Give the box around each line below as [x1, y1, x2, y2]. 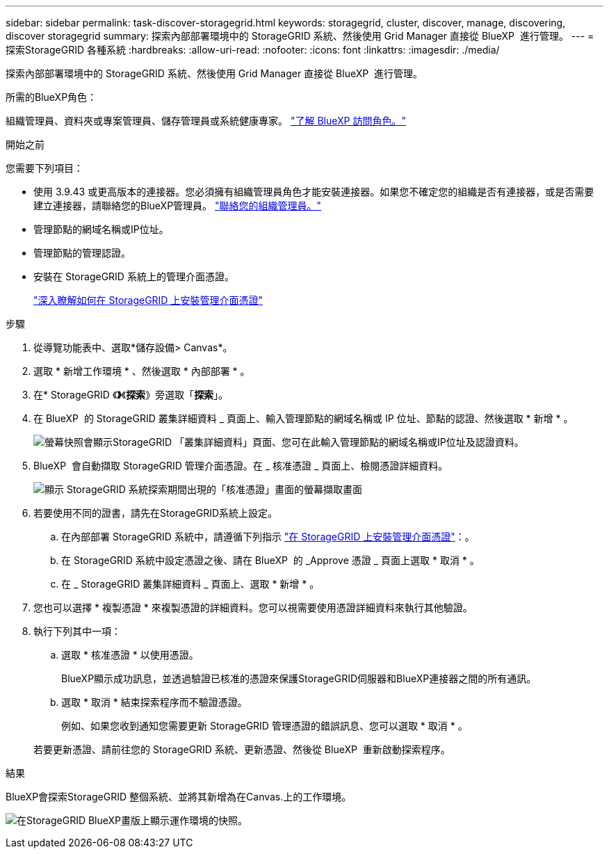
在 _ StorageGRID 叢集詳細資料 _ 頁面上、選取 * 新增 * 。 [61, 578, 320, 590]
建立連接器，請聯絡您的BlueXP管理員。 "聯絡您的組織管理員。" [33, 200, 322, 211]
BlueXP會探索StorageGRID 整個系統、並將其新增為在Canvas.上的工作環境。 [6, 791, 352, 803]
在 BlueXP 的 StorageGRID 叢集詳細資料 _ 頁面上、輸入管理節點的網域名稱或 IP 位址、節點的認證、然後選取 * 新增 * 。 [33, 412, 574, 424]
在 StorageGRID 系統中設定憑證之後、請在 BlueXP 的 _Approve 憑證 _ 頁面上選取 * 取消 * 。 [61, 554, 480, 566]
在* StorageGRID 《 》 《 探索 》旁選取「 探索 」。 [33, 389, 229, 401]
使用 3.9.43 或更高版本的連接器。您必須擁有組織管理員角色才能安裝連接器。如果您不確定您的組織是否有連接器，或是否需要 [33, 186, 594, 198]
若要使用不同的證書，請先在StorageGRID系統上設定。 [33, 507, 278, 519]
